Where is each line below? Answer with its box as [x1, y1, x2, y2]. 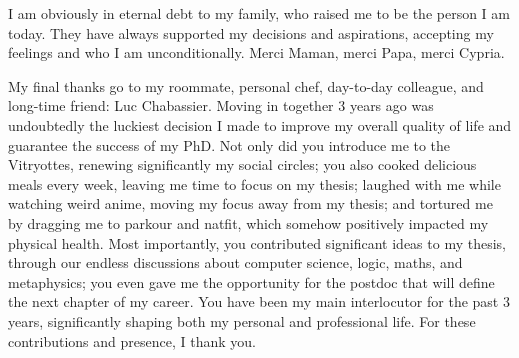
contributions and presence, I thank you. [8, 330, 256, 351]
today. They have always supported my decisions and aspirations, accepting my [8, 22, 494, 43]
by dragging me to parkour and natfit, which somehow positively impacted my [8, 212, 489, 233]
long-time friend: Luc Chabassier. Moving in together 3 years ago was [8, 95, 434, 116]
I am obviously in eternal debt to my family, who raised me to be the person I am [8, 3, 510, 23]
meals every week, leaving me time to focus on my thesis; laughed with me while [8, 173, 501, 194]
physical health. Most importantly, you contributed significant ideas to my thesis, [8, 232, 506, 253]
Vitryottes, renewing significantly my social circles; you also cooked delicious [8, 154, 477, 175]
